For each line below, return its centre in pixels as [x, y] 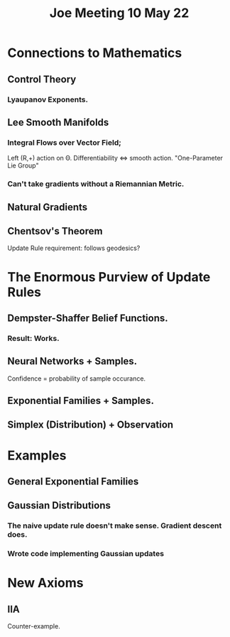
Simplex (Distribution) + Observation [91, 425]
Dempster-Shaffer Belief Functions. [88, 318]
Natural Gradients [48, 207]
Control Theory [42, 79]
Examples [37, 455]
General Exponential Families [73, 481]
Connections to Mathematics [95, 53]
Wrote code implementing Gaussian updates [86, 554]
